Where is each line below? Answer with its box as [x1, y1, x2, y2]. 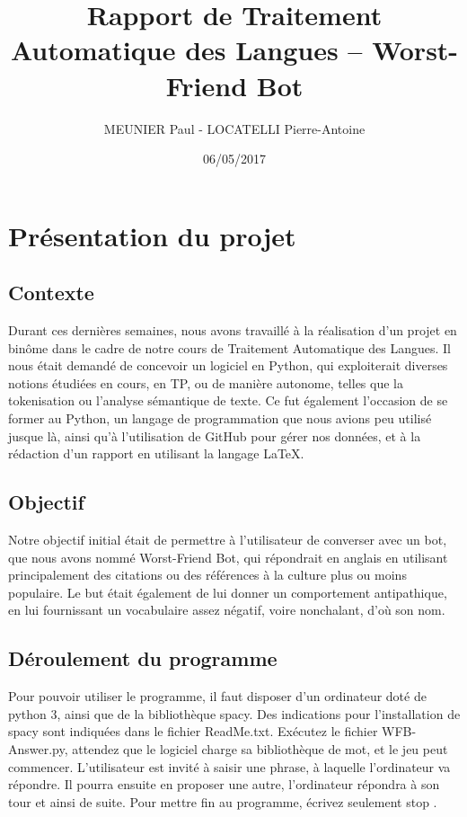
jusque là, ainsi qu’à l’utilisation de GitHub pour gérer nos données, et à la [8, 426, 421, 445]
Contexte [8, 279, 94, 306]
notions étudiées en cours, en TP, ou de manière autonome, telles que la [8, 373, 403, 392]
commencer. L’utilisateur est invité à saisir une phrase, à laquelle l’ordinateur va [8, 757, 451, 776]
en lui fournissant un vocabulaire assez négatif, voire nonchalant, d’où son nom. [8, 600, 445, 619]
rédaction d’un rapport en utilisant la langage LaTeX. [8, 444, 304, 463]
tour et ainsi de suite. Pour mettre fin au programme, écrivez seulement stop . [8, 792, 437, 811]
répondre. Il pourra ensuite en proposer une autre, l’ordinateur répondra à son [8, 775, 440, 794]
